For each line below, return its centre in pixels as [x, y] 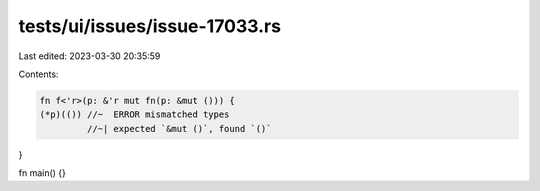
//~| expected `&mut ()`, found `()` [179, 128]
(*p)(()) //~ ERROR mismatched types [134, 114]
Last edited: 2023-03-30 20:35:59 [89, 56]
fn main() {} [42, 173]
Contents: [38, 74]
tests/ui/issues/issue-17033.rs [150, 26]
